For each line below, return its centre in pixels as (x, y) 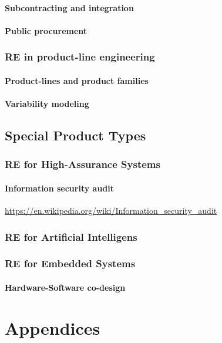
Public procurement (46, 30)
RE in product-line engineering (80, 57)
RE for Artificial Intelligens (71, 236)
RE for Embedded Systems (70, 263)
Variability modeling (47, 103)
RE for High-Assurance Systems (83, 164)
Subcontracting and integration (69, 7)
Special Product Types (75, 135)
